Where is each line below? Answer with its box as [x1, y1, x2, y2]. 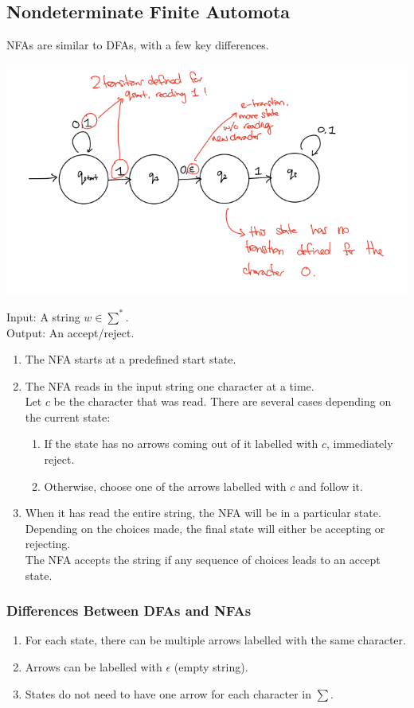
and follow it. [299, 477, 363, 494]
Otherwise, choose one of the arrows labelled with [44, 477, 287, 494]
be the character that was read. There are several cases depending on [53, 393, 392, 410]
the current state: [25, 408, 111, 425]
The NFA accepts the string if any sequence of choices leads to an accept [25, 551, 381, 568]
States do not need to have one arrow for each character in [25, 685, 311, 702]
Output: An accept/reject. [6, 324, 135, 340]
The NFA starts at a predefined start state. [25, 351, 236, 368]
